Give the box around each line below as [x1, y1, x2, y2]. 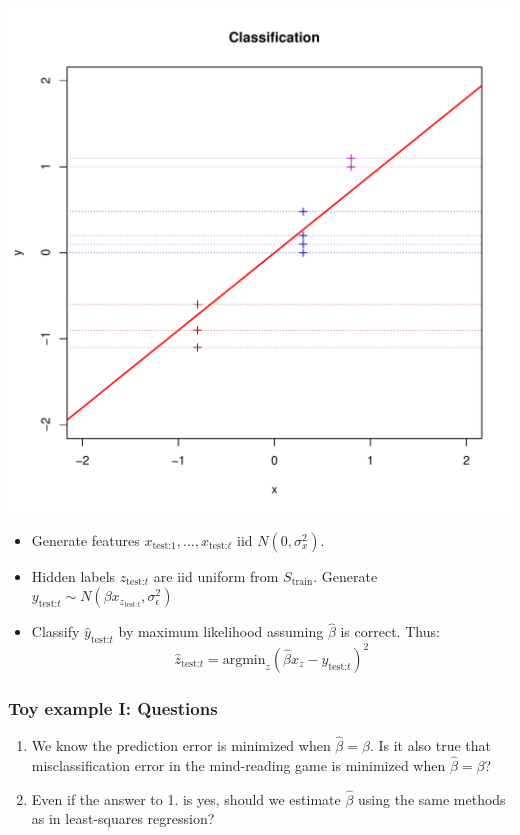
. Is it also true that [369, 735, 492, 756]
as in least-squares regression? [31, 808, 215, 829]
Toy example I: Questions [8, 695, 218, 720]
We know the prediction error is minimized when [31, 735, 331, 756]
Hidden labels [31, 565, 116, 586]
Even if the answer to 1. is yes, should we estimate [31, 788, 341, 809]
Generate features [31, 529, 140, 550]
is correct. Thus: [340, 621, 440, 642]
